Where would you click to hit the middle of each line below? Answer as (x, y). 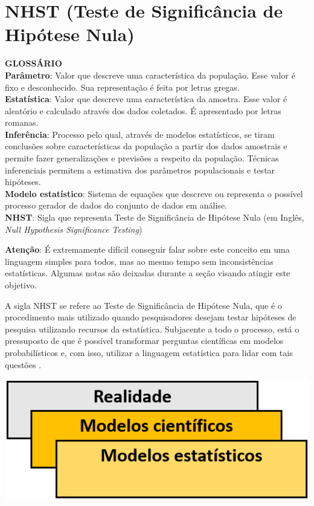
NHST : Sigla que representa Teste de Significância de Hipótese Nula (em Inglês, (155, 217)
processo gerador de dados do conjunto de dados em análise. (116, 205)
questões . (23, 364)
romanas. (22, 122)
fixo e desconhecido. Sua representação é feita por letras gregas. (122, 87)
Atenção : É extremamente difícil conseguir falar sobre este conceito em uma (147, 249)
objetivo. (21, 285)
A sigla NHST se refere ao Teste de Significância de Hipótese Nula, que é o (143, 305)
